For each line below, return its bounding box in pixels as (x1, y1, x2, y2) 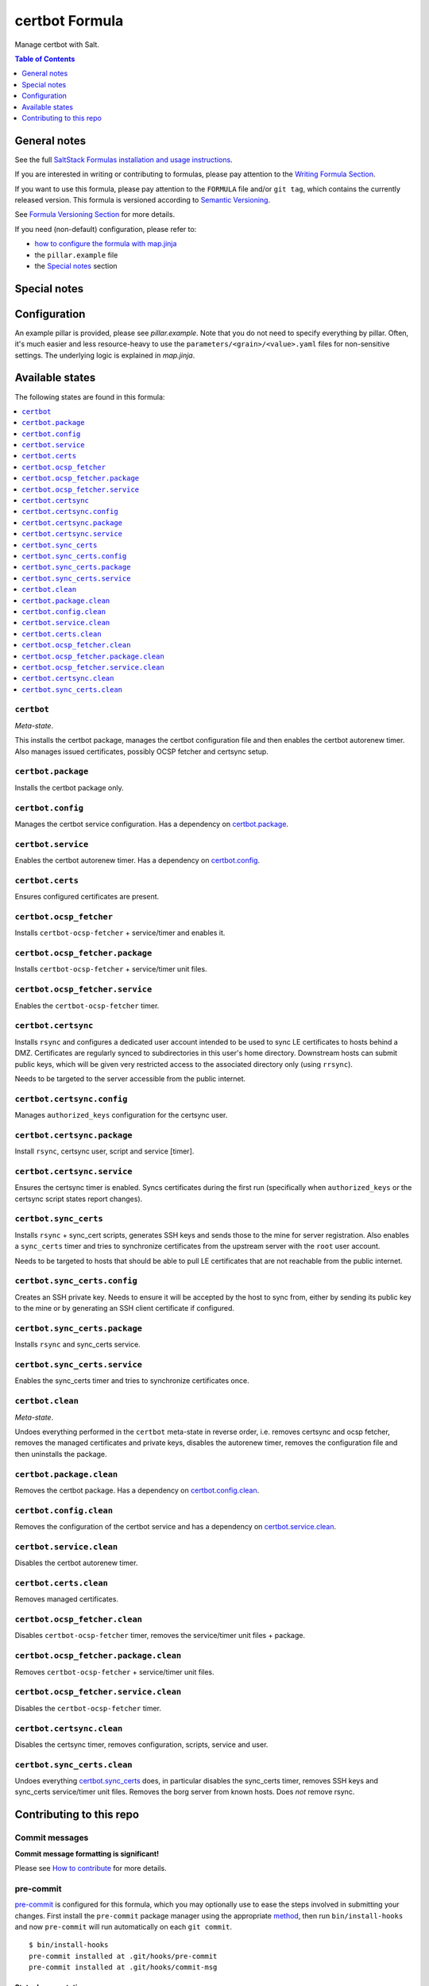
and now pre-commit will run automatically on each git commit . (14, 1922, 233, 1931)
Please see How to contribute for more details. (14, 1863, 167, 1872)
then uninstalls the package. (14, 1449, 107, 1459)
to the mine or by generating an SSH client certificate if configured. (14, 1304, 234, 1313)
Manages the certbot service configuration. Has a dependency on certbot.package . (14, 819, 289, 829)
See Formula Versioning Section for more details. (14, 210, 175, 219)
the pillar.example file (34, 250, 118, 260)
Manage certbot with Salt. (14, 40, 99, 49)
